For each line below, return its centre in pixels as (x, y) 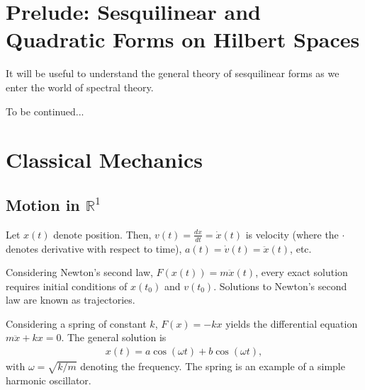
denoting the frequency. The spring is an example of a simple (213, 366)
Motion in (43, 204)
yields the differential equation (292, 323)
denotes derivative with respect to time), (94, 248)
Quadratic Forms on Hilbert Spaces (183, 39)
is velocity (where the (292, 234)
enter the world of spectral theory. (80, 87)
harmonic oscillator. (49, 380)
